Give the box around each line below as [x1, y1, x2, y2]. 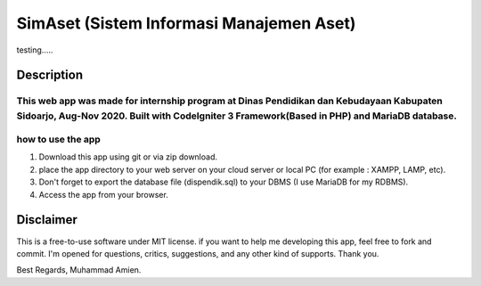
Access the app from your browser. [38, 189, 168, 200]
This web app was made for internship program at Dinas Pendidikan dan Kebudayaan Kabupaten [16, 94, 443, 107]
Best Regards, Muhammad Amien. [16, 265, 142, 275]
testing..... [16, 45, 53, 55]
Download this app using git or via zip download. [38, 151, 218, 162]
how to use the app [16, 134, 102, 146]
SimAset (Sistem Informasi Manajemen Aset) [16, 13, 356, 33]
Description [16, 68, 84, 83]
